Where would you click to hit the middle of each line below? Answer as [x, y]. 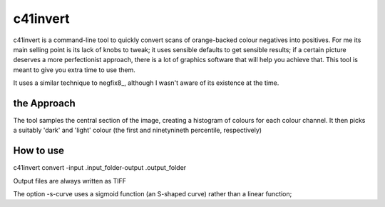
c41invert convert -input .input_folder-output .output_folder [100, 168]
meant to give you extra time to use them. [74, 70]
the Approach [45, 103]
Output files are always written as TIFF [70, 181]
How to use [38, 151]
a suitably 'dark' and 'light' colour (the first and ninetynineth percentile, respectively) [138, 130]
